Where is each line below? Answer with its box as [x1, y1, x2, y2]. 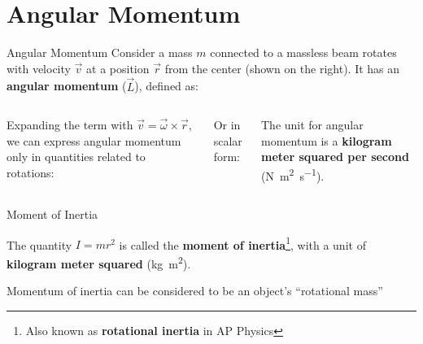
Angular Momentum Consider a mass [7, 44, 193, 61]
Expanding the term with [7, 116, 133, 133]
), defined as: [134, 77, 198, 94]
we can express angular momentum [7, 132, 181, 149]
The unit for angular [260, 116, 364, 133]
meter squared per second [260, 148, 409, 165]
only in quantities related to [7, 148, 146, 165]
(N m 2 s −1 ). [260, 164, 325, 184]
